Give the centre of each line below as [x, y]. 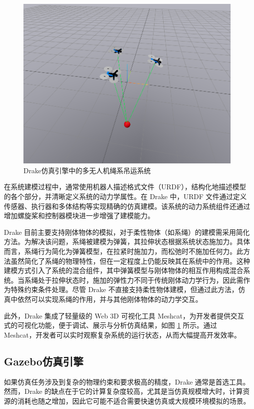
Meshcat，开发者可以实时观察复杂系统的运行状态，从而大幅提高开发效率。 [123, 334]
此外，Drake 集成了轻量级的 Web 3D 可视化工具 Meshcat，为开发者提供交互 [124, 315]
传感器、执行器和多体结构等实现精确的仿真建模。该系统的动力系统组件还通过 [127, 206]
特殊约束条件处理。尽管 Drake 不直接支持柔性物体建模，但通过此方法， [124, 289]
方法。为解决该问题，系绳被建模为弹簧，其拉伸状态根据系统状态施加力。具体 [127, 241]
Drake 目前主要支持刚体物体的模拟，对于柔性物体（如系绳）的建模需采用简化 [127, 232]
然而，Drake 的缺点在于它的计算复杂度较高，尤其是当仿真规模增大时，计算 [124, 391]
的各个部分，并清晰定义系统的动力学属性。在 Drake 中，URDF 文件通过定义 [126, 196]
